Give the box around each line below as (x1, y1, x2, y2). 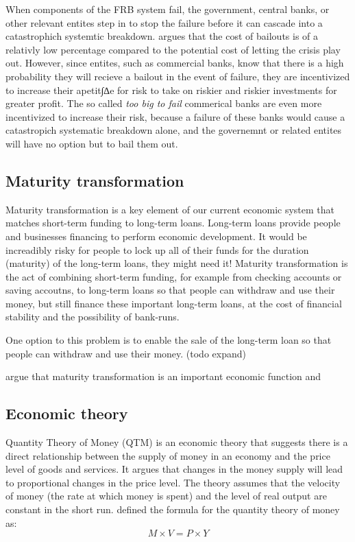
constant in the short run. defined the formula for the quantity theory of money (5, 502, 340, 517)
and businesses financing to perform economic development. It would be (5, 228, 307, 243)
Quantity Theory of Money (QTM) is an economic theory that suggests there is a (5, 435, 348, 449)
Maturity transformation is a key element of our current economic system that (5, 202, 335, 216)
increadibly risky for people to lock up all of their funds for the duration (5, 242, 309, 257)
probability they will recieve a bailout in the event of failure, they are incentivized (5, 69, 350, 83)
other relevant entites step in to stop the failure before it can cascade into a (5, 15, 323, 30)
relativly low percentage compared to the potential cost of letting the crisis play (5, 42, 341, 56)
